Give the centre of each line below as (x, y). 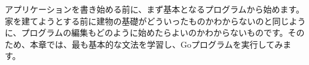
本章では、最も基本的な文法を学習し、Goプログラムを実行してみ (156, 44)
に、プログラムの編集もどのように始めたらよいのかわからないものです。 (146, 32)
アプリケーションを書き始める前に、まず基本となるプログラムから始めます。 (155, 9)
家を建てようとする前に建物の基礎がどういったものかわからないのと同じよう (155, 21)
